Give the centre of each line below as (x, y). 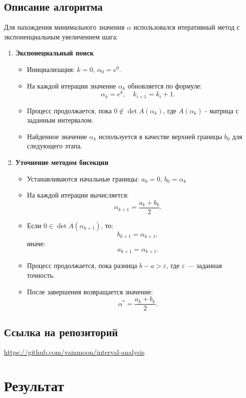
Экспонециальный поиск (54, 53)
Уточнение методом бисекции (62, 162)
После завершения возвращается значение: (90, 291)
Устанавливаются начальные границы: (83, 178)
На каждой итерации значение (71, 85)
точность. (41, 275)
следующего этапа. (55, 146)
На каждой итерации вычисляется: (78, 195)
